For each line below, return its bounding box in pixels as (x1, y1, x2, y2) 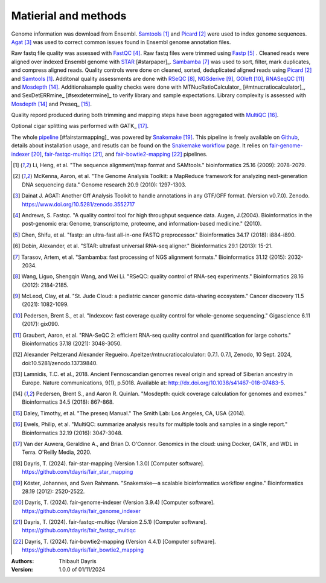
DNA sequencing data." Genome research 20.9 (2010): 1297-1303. (22, 181, 187, 188)
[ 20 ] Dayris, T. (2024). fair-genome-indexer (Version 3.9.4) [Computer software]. (13, 499, 215, 506)
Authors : (11, 557, 34, 564)
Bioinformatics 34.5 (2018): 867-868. (22, 398, 114, 406)
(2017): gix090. (22, 320, 60, 328)
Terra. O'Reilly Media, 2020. (22, 448, 92, 456)
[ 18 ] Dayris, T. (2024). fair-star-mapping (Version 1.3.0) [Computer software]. (13, 459, 205, 467)
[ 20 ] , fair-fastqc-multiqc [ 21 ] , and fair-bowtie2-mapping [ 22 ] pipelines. (31, 150, 208, 158)
